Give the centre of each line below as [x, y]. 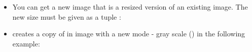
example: [26, 43]
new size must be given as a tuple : [67, 16]
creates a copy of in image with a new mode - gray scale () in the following [129, 34]
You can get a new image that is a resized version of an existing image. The [130, 7]
